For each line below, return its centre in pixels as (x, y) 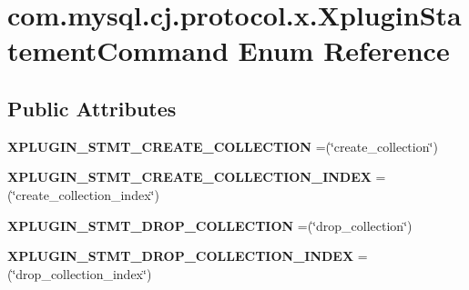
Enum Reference (344, 50)
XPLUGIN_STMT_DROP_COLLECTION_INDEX (181, 256)
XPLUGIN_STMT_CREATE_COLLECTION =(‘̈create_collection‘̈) (223, 146)
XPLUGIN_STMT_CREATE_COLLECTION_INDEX (189, 177)
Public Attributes (92, 108)
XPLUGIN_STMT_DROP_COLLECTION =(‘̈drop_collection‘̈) (210, 225)
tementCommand (118, 50)
